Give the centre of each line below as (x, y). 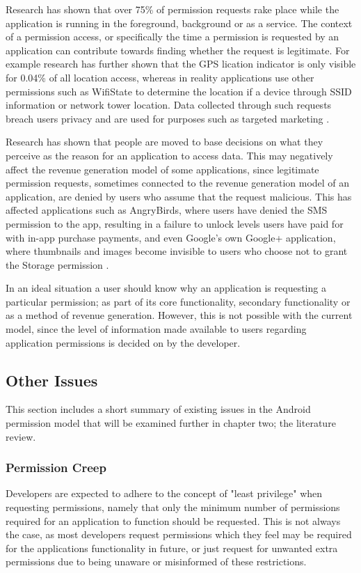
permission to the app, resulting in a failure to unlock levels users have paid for (175, 223)
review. (21, 436)
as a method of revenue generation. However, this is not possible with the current (179, 315)
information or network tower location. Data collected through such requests (169, 105)
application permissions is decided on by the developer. (123, 342)
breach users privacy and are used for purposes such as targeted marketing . (168, 118)
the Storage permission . (57, 264)
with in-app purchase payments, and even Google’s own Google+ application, (171, 237)
